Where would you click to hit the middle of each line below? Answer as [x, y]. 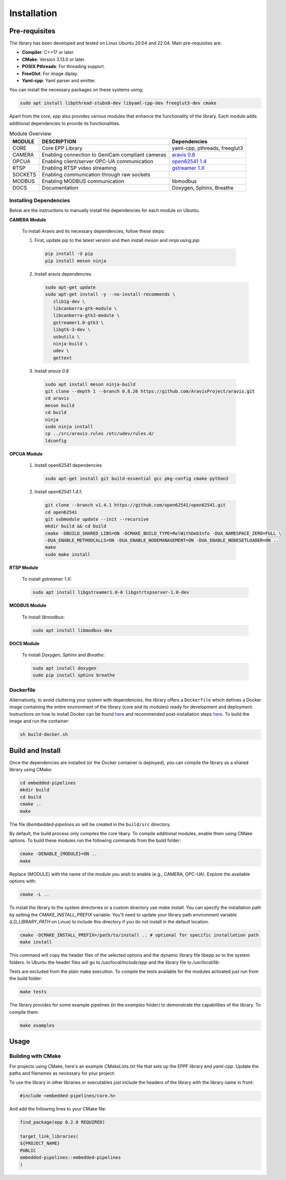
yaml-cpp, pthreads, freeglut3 [208, 148]
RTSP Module [24, 568]
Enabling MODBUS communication [83, 181]
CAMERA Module [28, 220]
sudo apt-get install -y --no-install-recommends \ [110, 294]
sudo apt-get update [70, 287]
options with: [23, 881]
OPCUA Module [26, 454]
